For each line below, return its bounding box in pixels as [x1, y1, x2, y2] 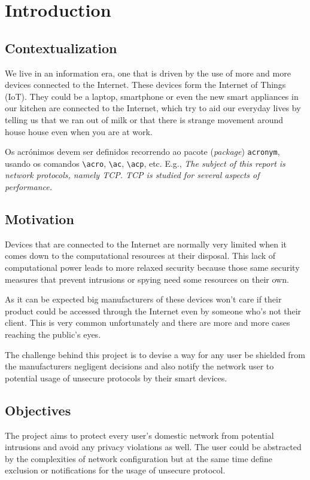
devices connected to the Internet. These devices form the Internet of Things [5, 78, 286, 91]
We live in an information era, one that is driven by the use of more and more [5, 66, 291, 79]
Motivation [5, 210, 74, 228]
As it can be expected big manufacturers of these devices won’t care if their [5, 293, 282, 305]
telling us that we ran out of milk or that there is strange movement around [5, 113, 284, 126]
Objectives [5, 400, 71, 419]
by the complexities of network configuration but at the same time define [5, 452, 273, 464]
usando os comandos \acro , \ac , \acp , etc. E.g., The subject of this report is [5, 157, 285, 169]
